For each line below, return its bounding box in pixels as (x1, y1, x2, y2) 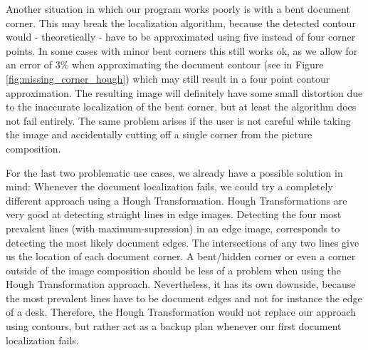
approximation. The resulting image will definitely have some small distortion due (6, 85, 363, 100)
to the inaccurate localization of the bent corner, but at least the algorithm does (6, 99, 357, 114)
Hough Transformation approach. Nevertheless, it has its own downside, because (6, 277, 356, 292)
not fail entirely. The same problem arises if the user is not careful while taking (6, 113, 351, 128)
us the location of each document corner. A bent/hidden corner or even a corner (6, 249, 356, 264)
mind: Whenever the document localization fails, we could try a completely (6, 179, 333, 194)
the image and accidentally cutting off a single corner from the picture (6, 127, 312, 142)
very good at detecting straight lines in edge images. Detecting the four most (6, 207, 342, 222)
